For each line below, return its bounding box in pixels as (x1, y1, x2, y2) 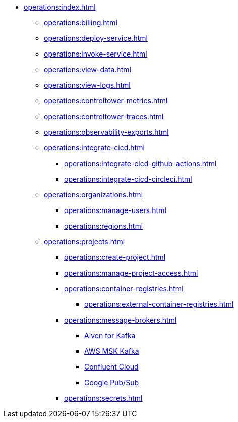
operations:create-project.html (64, 253, 166, 261)
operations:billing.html (44, 18, 117, 27)
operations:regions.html (64, 222, 143, 230)
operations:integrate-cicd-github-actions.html (64, 159, 217, 168)
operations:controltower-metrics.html (44, 96, 168, 105)
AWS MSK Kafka (84, 347, 139, 355)
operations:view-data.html (44, 65, 131, 74)
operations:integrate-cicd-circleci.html (64, 175, 192, 183)
